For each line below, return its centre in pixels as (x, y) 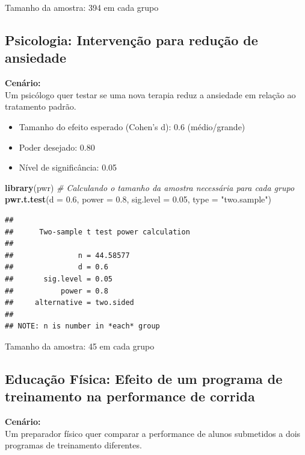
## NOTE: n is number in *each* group (82, 326)
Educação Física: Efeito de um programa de (144, 378)
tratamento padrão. (41, 106)
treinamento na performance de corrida (130, 396)
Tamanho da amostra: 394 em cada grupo (82, 7)
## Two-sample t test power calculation (97, 232)
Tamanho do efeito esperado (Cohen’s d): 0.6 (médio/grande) (132, 126)
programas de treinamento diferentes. (73, 445)
